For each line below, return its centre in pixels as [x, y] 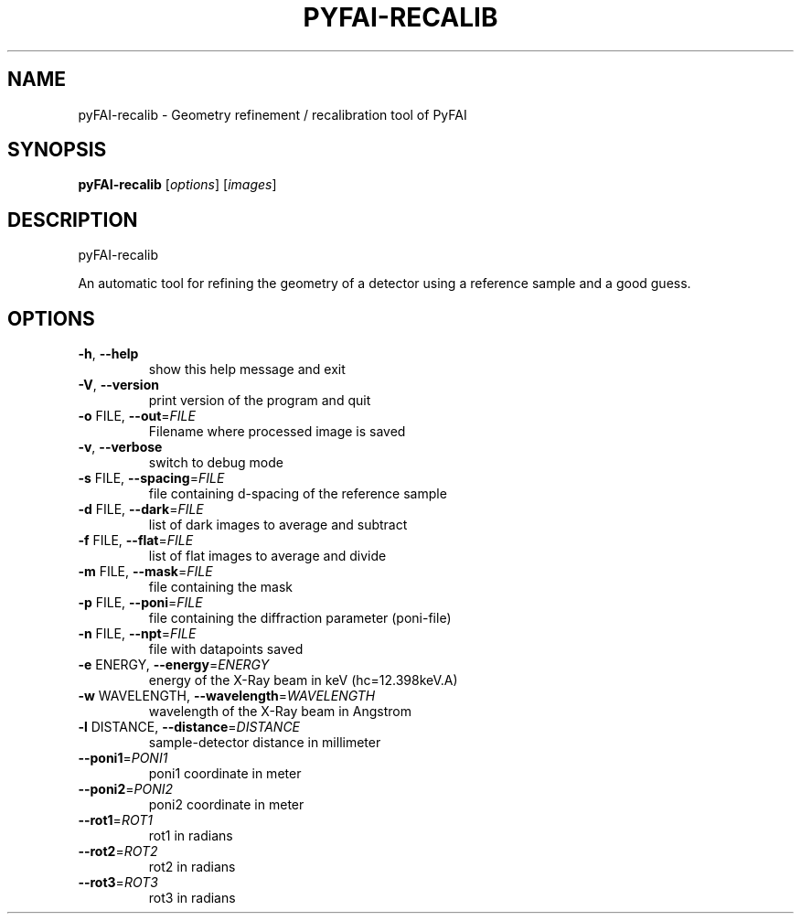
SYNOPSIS [57, 150]
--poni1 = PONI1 [123, 758]
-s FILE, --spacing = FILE [151, 478]
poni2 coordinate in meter [226, 805]
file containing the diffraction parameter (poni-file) [300, 618]
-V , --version [118, 385]
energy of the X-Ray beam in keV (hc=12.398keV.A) [303, 680]
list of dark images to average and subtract [278, 525]
